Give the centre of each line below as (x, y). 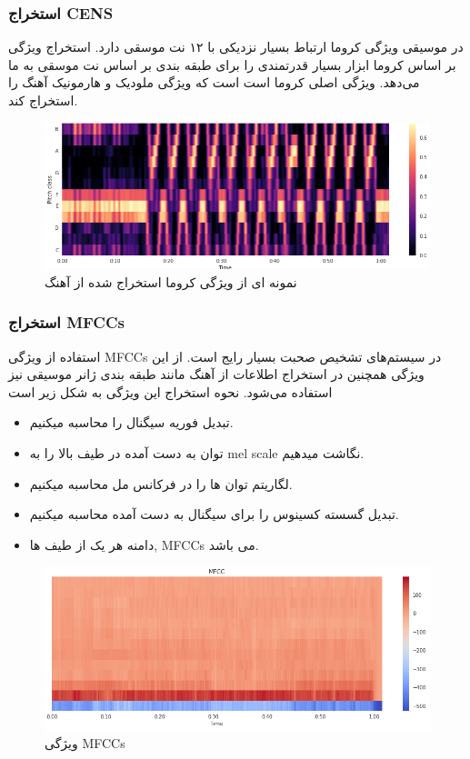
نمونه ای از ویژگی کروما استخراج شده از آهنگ (171, 281)
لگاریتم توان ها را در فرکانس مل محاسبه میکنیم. (161, 483)
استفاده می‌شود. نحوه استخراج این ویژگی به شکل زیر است (170, 391)
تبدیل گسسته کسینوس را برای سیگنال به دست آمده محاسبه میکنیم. (214, 514)
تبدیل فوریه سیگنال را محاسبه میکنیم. (131, 422)
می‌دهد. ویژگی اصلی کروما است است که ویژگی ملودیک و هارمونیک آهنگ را (214, 82)
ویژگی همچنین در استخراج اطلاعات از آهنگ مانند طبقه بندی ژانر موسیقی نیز (216, 374)
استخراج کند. (43, 100)
